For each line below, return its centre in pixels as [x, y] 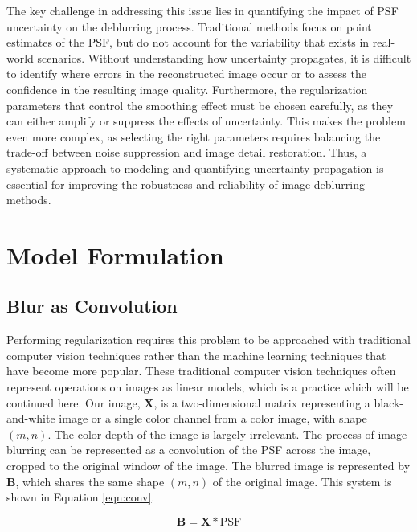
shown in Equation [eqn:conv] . [81, 497]
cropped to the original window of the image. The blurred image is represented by [208, 466]
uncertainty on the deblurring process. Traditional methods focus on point [189, 26]
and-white [31, 418]
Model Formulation [115, 254]
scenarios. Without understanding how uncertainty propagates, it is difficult [224, 57]
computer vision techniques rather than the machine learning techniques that [196, 355]
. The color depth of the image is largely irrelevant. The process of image [227, 434]
